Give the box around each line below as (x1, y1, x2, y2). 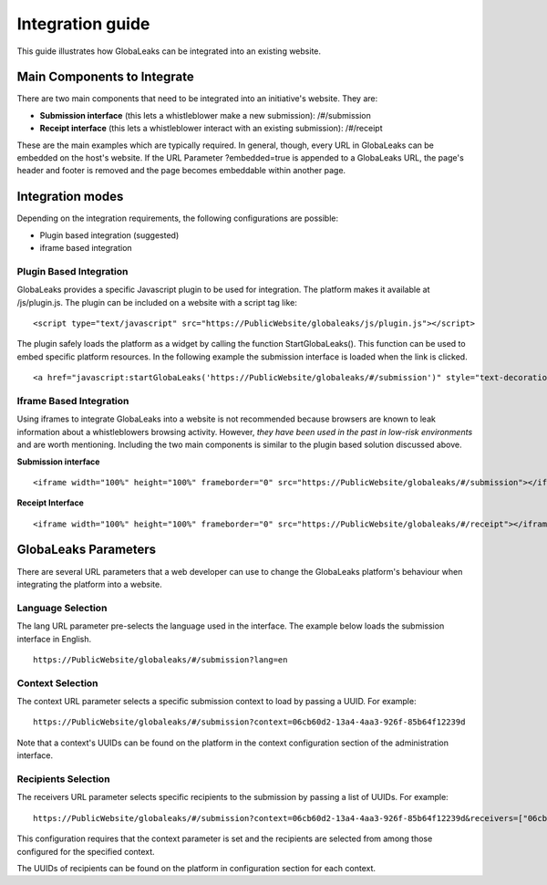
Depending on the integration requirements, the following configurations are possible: (16, 213, 339, 224)
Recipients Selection (16, 772, 110, 785)
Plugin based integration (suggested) (39, 229, 180, 241)
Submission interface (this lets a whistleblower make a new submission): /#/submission (39, 109, 371, 120)
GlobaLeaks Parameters (16, 542, 157, 557)
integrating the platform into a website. (16, 578, 163, 589)
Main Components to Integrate (16, 69, 195, 85)
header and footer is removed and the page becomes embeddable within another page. (16, 165, 346, 176)
